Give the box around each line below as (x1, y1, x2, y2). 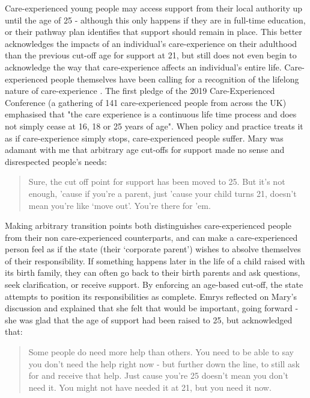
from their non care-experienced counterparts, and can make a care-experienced (5, 231, 298, 243)
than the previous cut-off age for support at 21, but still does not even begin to (5, 49, 297, 61)
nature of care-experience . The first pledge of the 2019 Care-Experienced (5, 84, 275, 97)
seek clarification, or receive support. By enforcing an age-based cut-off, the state (5, 278, 303, 291)
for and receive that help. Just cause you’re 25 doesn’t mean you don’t (28, 369, 289, 382)
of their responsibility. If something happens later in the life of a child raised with (5, 254, 305, 267)
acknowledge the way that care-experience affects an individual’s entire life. (5, 60, 282, 73)
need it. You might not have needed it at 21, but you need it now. (28, 381, 272, 393)
